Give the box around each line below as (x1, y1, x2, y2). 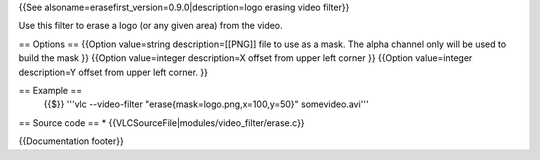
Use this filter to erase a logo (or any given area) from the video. (18, 20, 284, 32)
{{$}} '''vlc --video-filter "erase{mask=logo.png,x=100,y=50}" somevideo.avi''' (43, 98, 369, 110)
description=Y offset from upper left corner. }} (18, 66, 209, 78)
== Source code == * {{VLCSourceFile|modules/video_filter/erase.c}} (18, 116, 305, 129)
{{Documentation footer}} (18, 135, 124, 147)
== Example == (18, 84, 83, 96)
